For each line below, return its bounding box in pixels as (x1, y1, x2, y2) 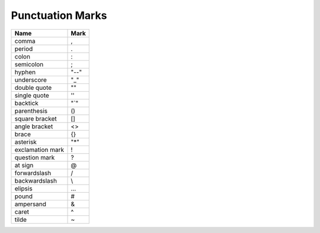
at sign (14, 161, 34, 169)
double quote (14, 83, 52, 92)
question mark (14, 153, 55, 161)
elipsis (14, 184, 33, 192)
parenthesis (14, 106, 47, 115)
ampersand (14, 200, 47, 208)
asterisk (14, 138, 37, 146)
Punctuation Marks (11, 9, 107, 22)
